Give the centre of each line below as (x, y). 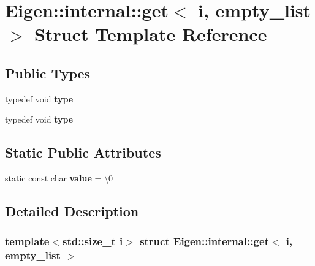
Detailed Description (72, 211)
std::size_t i (93, 241)
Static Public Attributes (83, 152)
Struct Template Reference (151, 34)
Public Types (48, 73)
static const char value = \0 (59, 178)
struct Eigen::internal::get (204, 241)
